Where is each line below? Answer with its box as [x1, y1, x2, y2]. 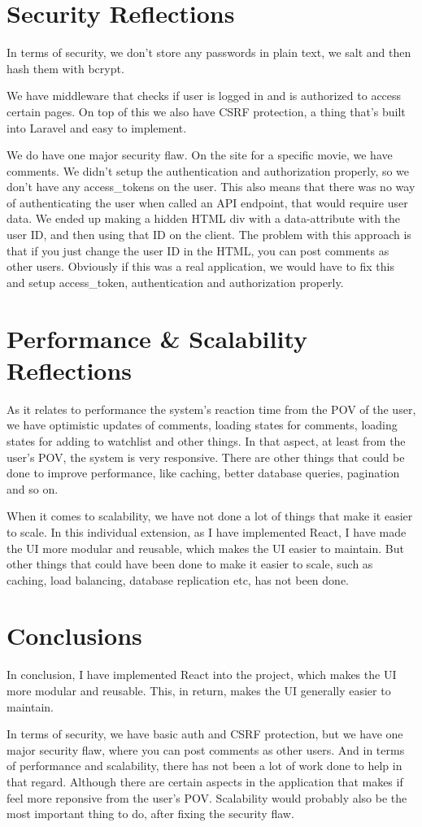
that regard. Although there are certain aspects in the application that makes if [7, 773, 403, 790]
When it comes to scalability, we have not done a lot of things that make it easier [7, 507, 413, 524]
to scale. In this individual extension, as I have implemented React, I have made [7, 523, 407, 540]
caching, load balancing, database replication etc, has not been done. [7, 571, 349, 588]
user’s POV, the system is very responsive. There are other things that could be [7, 448, 405, 465]
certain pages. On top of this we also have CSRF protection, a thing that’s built [7, 102, 406, 120]
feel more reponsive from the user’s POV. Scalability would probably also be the [7, 789, 407, 806]
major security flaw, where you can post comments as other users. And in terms [7, 741, 405, 758]
